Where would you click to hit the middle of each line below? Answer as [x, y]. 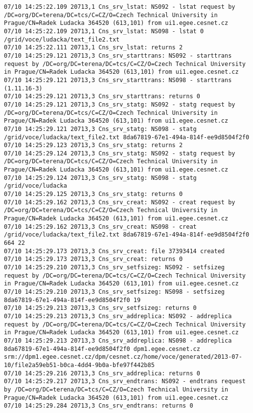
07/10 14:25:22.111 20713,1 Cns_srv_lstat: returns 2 [93, 48]
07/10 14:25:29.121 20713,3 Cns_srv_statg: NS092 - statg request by [120, 104]
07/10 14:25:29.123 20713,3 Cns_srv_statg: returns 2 [93, 145]
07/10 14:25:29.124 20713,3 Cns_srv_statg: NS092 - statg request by [120, 153]
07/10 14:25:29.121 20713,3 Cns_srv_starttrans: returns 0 [102, 97]
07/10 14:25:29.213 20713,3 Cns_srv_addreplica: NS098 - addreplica [118, 340]
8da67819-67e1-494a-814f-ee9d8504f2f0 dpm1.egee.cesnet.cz [102, 349]
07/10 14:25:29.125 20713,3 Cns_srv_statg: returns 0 [93, 194]
